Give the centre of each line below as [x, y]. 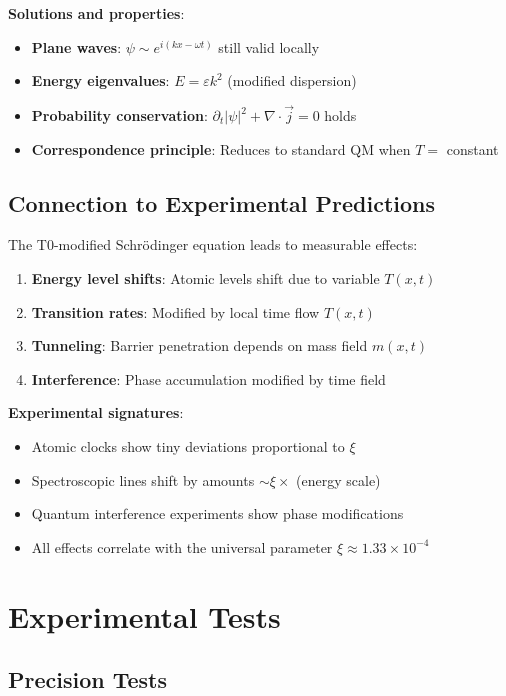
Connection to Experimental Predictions [222, 202]
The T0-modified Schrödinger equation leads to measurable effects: [213, 244]
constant [472, 148]
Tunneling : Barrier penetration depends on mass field [199, 345]
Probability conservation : [119, 115]
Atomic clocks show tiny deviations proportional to [188, 445]
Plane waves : [76, 46]
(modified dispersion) [292, 80]
